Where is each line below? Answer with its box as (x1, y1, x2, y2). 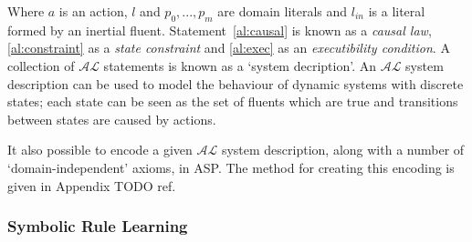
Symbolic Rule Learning (7, 215, 188, 237)
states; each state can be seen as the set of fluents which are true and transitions (7, 92, 458, 111)
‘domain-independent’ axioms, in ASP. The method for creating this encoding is (7, 157, 455, 176)
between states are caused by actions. (7, 109, 216, 128)
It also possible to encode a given (7, 140, 193, 159)
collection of (7, 55, 75, 75)
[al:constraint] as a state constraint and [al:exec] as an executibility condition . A (7, 38, 450, 57)
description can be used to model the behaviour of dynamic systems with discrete (7, 74, 464, 93)
